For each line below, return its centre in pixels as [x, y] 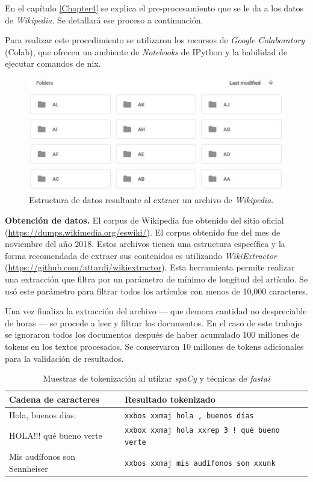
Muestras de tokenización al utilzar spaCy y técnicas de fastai [156, 378]
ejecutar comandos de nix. [53, 63]
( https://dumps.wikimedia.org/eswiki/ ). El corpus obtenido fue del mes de [143, 232]
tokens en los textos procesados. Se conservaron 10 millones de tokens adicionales [154, 346]
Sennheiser [29, 468]
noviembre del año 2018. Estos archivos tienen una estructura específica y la [145, 244]
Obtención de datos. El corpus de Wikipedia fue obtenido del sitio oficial [144, 220]
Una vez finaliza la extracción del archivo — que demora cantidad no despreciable [156, 311]
